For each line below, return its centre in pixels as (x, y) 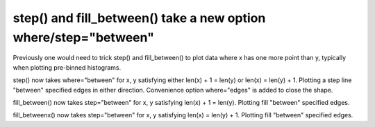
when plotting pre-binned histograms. (67, 67)
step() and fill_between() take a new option (139, 18)
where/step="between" (83, 37)
